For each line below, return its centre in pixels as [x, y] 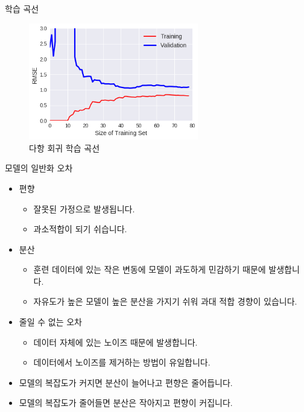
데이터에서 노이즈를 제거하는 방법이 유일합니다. [122, 362]
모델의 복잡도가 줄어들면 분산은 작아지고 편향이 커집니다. [126, 403]
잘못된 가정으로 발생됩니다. [84, 208]
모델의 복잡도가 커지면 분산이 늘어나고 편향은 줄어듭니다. [126, 382]
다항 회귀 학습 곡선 [65, 147]
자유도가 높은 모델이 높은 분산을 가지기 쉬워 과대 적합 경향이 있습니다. [165, 301]
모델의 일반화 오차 [39, 168]
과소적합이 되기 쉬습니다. [80, 229]
